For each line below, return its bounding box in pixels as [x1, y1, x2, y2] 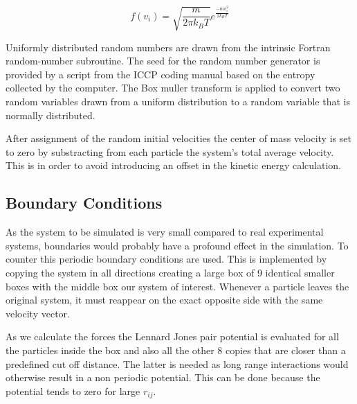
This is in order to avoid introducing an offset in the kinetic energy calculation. [6, 158, 341, 173]
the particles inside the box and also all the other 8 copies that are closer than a [6, 342, 346, 357]
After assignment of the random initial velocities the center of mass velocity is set [6, 131, 351, 146]
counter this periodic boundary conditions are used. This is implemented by [6, 252, 327, 266]
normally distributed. [6, 107, 95, 122]
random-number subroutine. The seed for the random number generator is [6, 53, 320, 68]
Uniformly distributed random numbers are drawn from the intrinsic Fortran [6, 39, 331, 54]
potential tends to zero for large [6, 383, 140, 398]
